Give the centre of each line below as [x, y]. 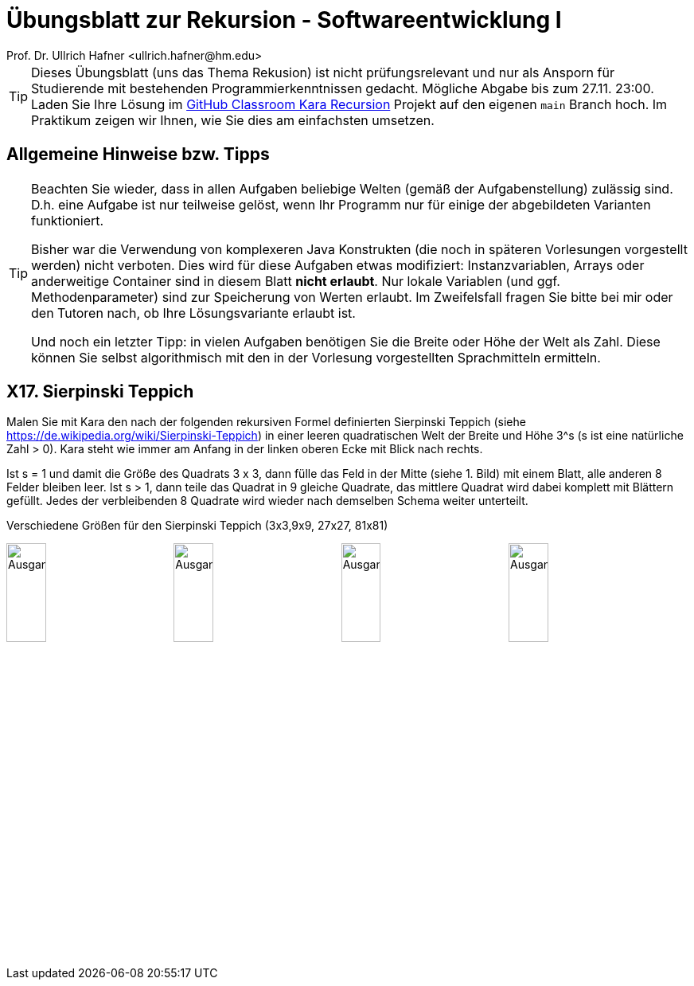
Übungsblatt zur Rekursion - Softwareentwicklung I [284, 20]
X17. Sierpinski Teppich [100, 392]
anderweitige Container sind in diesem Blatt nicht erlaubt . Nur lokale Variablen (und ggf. [296, 281]
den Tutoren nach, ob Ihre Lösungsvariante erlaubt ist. [193, 313]
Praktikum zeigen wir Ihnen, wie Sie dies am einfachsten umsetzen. [233, 120]
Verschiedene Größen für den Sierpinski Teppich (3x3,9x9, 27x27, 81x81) [197, 526]
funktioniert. [68, 220]
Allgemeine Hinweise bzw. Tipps [138, 155]
